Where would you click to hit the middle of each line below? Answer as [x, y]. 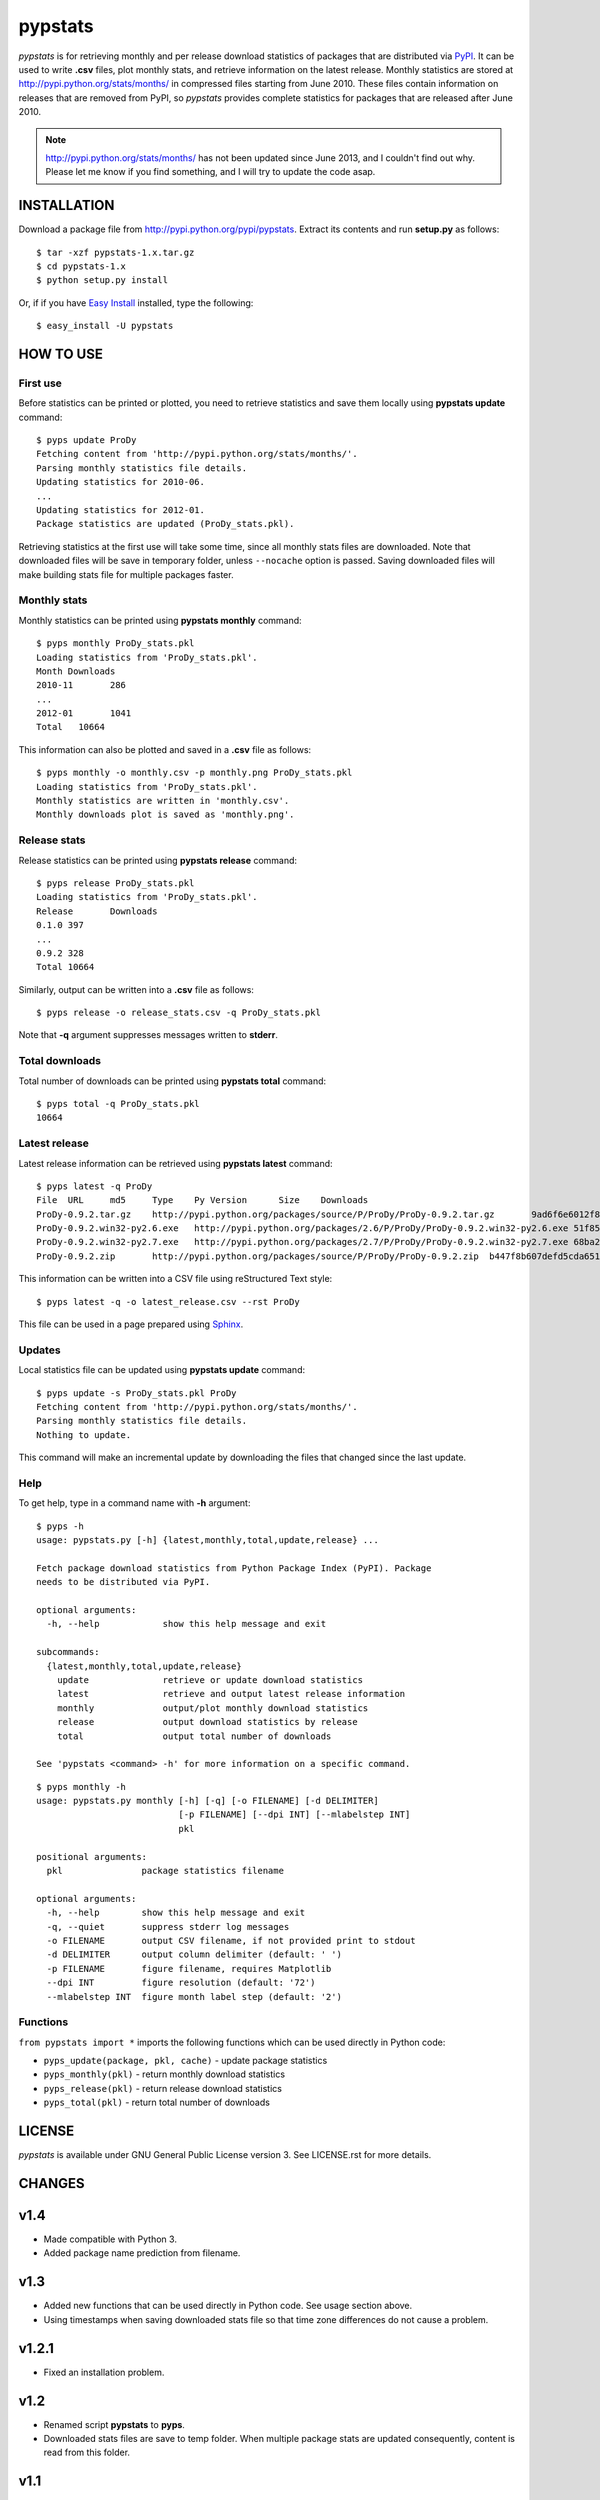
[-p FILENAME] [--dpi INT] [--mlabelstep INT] [294, 1814]
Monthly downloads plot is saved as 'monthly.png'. [165, 814]
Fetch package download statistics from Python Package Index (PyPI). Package [234, 1568]
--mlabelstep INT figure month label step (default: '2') [194, 1996]
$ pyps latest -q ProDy [94, 1186]
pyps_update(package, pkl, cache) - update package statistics [185, 2061]
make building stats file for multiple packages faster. [126, 574]
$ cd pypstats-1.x [81, 266]
